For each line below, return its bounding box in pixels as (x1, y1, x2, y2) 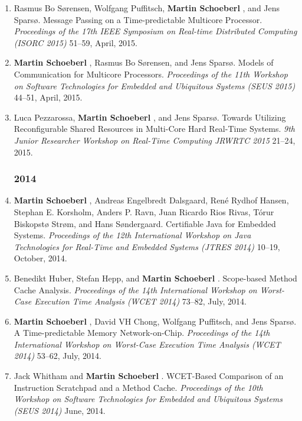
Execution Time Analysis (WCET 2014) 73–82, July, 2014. (34, 295, 247, 307)
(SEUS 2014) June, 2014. (14, 404, 106, 416)
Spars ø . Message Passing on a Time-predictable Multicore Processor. (14, 13, 262, 25)
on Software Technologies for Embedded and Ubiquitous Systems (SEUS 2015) (14, 79, 296, 92)
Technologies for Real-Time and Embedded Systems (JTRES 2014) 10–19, (14, 240, 280, 252)
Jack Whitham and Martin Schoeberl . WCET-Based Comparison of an (14, 370, 284, 382)
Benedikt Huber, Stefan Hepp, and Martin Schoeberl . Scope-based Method (14, 271, 297, 284)
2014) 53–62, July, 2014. (14, 349, 101, 362)
